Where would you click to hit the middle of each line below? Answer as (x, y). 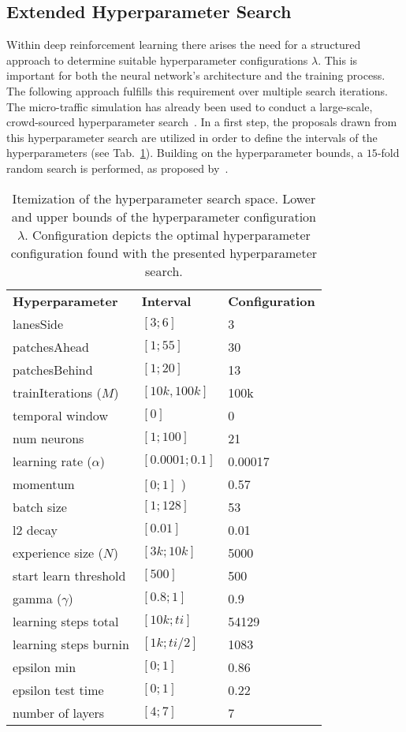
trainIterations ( (57, 392)
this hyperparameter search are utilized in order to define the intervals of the (192, 137)
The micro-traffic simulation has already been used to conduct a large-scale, (190, 106)
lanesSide (38, 323)
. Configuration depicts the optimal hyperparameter (168, 234)
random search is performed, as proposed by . (117, 168)
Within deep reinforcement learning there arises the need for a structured (184, 45)
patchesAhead (51, 346)
